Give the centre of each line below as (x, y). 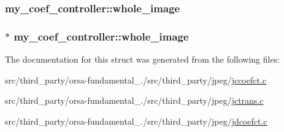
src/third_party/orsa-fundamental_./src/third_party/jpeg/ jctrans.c (134, 100)
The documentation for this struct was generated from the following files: (143, 59)
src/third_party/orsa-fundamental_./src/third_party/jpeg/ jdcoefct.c (136, 121)
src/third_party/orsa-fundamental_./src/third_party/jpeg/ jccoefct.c (136, 80)
